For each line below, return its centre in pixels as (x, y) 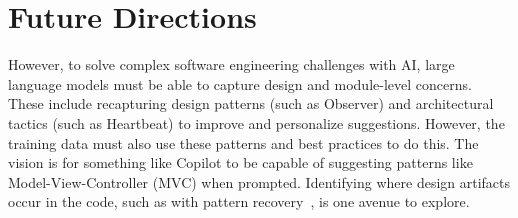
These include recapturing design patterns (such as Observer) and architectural (251, 103)
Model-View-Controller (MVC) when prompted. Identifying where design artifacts (259, 181)
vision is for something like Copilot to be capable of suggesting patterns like (240, 162)
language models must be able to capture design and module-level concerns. (240, 83)
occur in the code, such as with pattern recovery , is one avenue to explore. (239, 201)
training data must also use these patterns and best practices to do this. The (243, 142)
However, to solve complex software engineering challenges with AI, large (231, 64)
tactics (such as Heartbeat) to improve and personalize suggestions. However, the (256, 122)
